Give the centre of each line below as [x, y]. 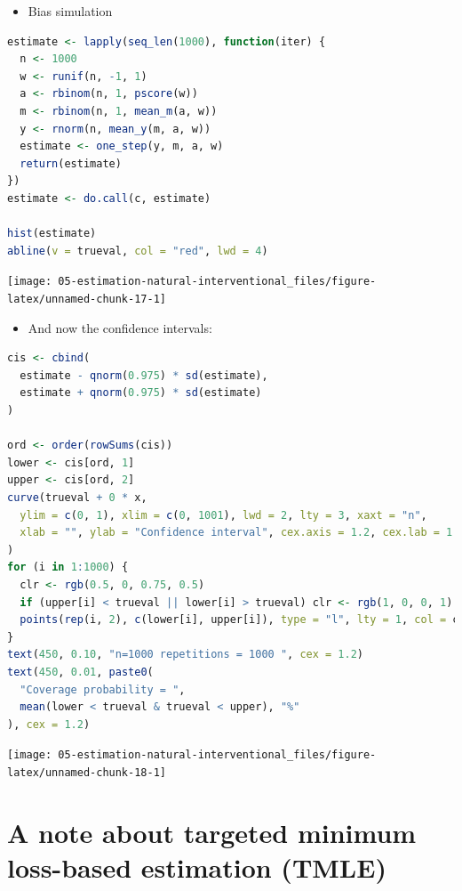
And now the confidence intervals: [120, 327]
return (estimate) [71, 163]
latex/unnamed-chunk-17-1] [87, 299]
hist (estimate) [52, 234]
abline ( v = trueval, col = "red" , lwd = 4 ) [138, 251]
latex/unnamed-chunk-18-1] [87, 772]
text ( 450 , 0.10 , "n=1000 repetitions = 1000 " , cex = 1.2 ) [185, 655]
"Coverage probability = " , [103, 689]
